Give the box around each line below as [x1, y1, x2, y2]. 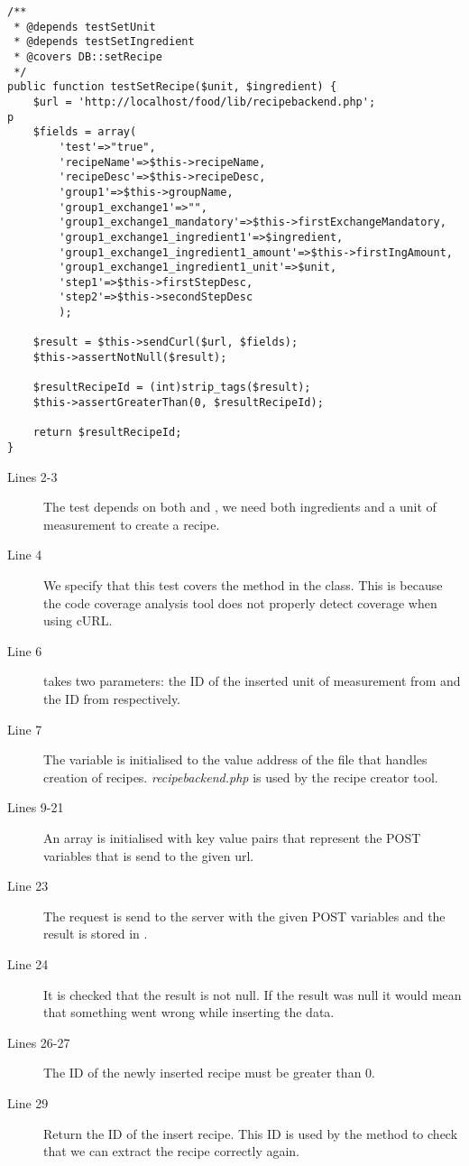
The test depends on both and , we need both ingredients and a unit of [43, 497, 437, 516]
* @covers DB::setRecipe [14, 50, 162, 63]
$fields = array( [32, 125, 137, 139]
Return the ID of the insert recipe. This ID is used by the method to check [43, 1124, 458, 1143]
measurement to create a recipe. [43, 514, 220, 533]
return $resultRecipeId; [32, 426, 182, 440]
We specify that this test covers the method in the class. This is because [43, 576, 443, 595]
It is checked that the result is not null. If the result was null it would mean [43, 985, 462, 1004]
